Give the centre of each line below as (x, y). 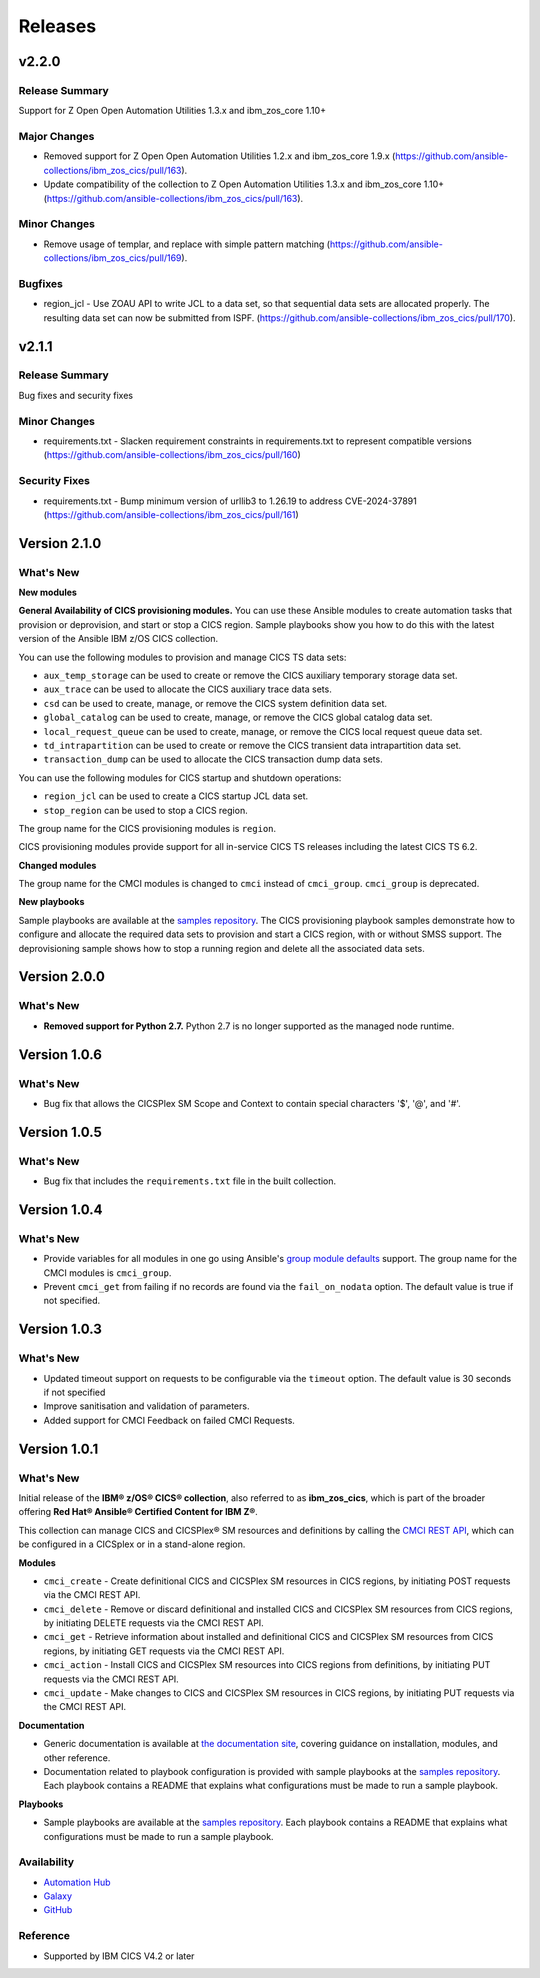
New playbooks (51, 902)
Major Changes (56, 137)
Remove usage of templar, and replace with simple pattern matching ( (186, 244)
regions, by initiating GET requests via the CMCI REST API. (164, 1651)
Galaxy (58, 1896)
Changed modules (57, 865)
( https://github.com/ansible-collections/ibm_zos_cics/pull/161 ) (171, 514)
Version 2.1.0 (60, 543)
